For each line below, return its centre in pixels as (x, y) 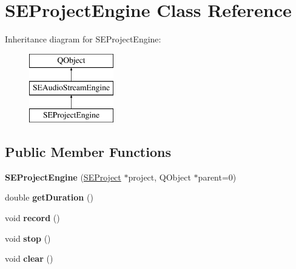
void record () (32, 218)
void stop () (28, 238)
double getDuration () (49, 197)
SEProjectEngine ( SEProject (63, 177)
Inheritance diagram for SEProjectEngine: (83, 39)
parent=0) (217, 177)
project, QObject (160, 177)
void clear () (29, 258)
